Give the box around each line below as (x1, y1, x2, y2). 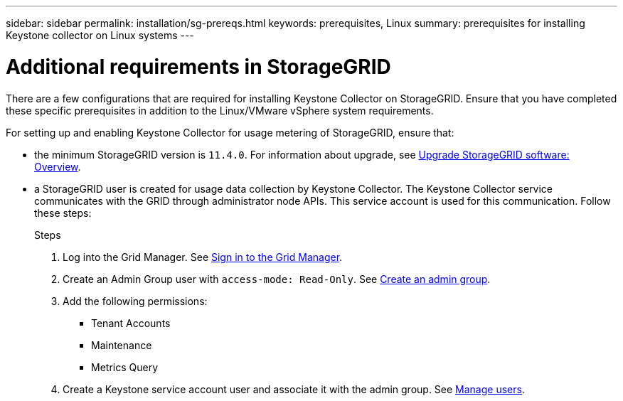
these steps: (34, 206, 92, 219)
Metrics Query (91, 360, 159, 373)
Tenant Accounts (91, 316, 171, 329)
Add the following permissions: (63, 294, 208, 307)
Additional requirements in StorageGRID (6, 54, 391, 79)
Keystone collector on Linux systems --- (6, 29, 194, 41)
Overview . (34, 160, 81, 173)
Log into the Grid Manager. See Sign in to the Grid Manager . (63, 250, 343, 263)
